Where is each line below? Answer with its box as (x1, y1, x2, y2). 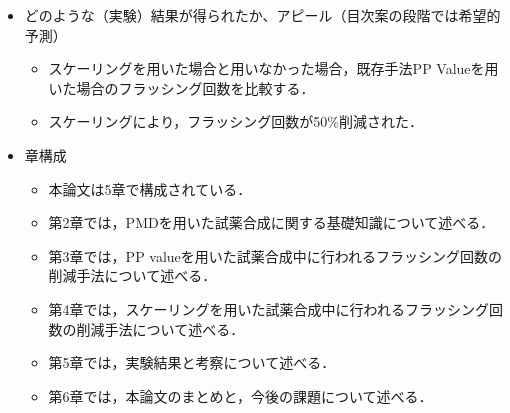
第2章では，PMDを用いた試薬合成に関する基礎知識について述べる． (48, 212, 495, 233)
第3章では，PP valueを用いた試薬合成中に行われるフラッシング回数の (48, 245, 503, 266)
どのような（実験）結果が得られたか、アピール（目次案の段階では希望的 (24, 5, 501, 25)
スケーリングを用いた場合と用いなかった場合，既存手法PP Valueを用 (48, 58, 499, 79)
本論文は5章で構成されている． (48, 178, 252, 199)
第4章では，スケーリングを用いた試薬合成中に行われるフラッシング (48, 298, 489, 319)
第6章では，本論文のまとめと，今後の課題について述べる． (48, 385, 433, 406)
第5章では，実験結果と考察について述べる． (48, 352, 336, 373)
